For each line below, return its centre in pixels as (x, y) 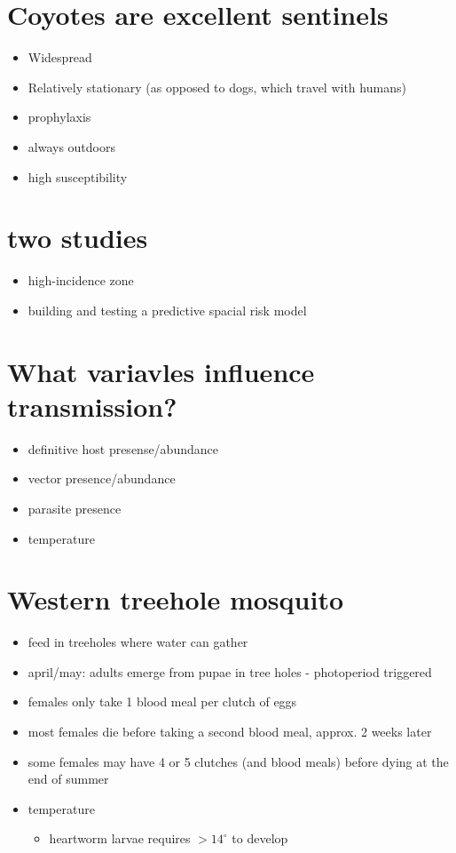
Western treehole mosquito (176, 599)
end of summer (68, 779)
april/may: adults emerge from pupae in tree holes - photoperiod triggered (230, 671)
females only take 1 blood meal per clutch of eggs (162, 702)
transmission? (92, 406)
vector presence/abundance (102, 478)
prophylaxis (59, 117)
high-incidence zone (81, 280)
